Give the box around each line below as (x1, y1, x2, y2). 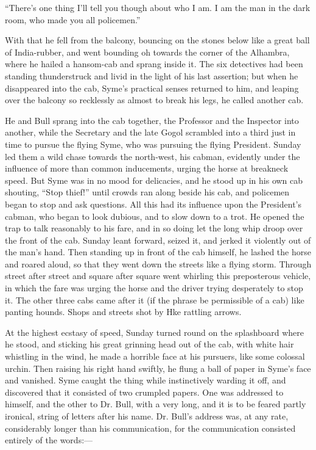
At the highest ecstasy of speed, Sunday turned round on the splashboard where (5, 325, 304, 338)
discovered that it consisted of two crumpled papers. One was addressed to (5, 385, 284, 398)
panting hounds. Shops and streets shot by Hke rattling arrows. (5, 305, 242, 318)
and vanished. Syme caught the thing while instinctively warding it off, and (5, 374, 286, 386)
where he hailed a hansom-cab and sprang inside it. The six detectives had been (5, 57, 303, 70)
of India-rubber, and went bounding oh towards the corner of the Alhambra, (5, 45, 290, 58)
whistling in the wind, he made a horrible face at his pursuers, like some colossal (5, 350, 305, 363)
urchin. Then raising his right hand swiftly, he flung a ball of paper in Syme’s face (5, 361, 311, 374)
